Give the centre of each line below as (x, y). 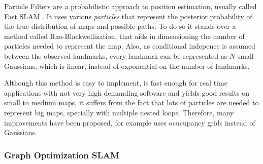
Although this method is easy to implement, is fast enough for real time (116, 83)
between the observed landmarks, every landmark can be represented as (116, 55)
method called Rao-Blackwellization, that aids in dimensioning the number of (124, 36)
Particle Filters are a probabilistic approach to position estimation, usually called (130, 6)
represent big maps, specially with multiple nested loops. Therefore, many (119, 112)
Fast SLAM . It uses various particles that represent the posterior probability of (128, 16)
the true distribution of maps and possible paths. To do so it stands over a (120, 26)
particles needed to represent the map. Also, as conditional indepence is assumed (130, 46)
